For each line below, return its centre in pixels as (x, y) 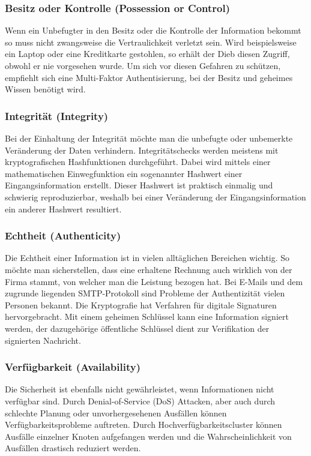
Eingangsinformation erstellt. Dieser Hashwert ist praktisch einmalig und (139, 185)
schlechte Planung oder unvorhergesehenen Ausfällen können (116, 412)
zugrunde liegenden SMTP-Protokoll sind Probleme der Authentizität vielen (145, 293)
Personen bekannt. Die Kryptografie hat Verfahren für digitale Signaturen (141, 304)
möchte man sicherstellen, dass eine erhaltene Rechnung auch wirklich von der (149, 269)
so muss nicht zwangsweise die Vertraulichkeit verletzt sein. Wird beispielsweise (151, 42)
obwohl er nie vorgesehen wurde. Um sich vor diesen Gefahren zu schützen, (143, 65)
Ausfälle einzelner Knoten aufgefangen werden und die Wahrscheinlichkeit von (148, 436)
